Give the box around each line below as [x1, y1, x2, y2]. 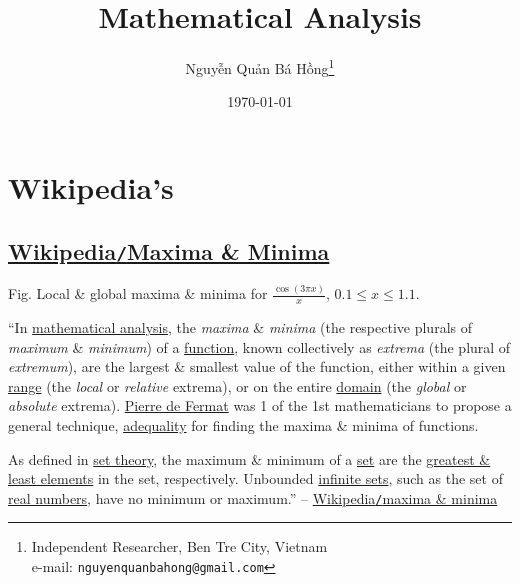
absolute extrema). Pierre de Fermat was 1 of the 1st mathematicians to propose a [8, 395, 512, 416]
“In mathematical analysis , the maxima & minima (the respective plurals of [8, 317, 472, 338]
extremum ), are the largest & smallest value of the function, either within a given [8, 356, 506, 377]
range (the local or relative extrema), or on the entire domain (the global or [8, 375, 467, 396]
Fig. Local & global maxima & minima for [8, 283, 268, 304]
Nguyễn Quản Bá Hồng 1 [185, 55, 335, 78]
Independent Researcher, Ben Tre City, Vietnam [31, 536, 328, 557]
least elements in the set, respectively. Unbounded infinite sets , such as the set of [8, 468, 503, 489]
